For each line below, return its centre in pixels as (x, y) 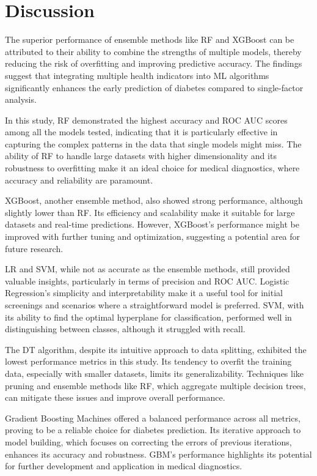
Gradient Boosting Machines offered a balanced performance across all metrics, (153, 418)
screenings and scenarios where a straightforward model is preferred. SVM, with (155, 305)
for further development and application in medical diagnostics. (124, 466)
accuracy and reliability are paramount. (79, 180)
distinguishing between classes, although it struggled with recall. (125, 329)
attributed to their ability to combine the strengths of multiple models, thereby (153, 51)
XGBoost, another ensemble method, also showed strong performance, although (154, 200)
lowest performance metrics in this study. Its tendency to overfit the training (148, 361)
